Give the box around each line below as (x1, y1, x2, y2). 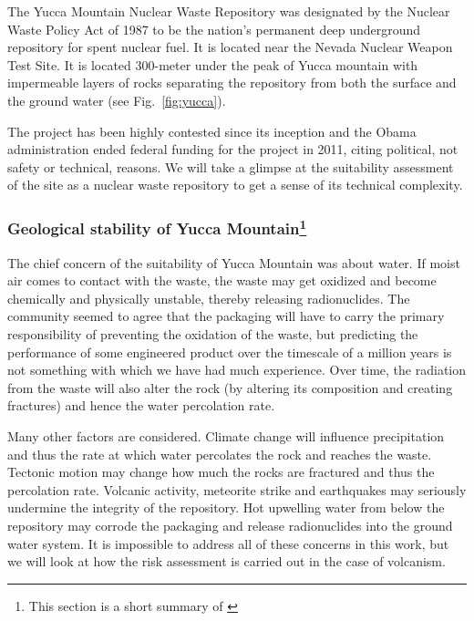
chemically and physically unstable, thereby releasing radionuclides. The (7, 288, 410, 307)
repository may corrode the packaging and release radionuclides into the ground (7, 515, 453, 534)
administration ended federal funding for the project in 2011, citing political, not (7, 140, 459, 159)
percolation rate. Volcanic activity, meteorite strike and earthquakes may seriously (7, 480, 467, 499)
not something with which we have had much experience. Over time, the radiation (7, 360, 467, 379)
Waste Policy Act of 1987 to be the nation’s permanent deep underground (7, 19, 421, 38)
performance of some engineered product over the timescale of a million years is (7, 342, 452, 361)
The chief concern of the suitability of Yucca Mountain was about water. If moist (7, 253, 460, 272)
